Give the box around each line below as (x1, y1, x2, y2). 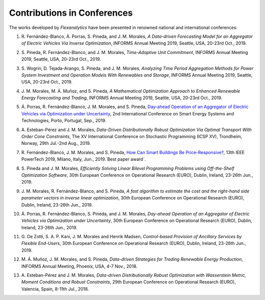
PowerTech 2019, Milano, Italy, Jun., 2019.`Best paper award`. (21, 156, 146, 162)
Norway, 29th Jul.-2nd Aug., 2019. (21, 140, 91, 146)
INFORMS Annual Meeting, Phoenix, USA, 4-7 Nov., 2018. (21, 263, 137, 269)
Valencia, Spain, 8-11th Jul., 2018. (21, 286, 89, 292)
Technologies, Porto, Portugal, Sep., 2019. (21, 118, 106, 124)
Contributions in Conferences (9, 7, 133, 18)
